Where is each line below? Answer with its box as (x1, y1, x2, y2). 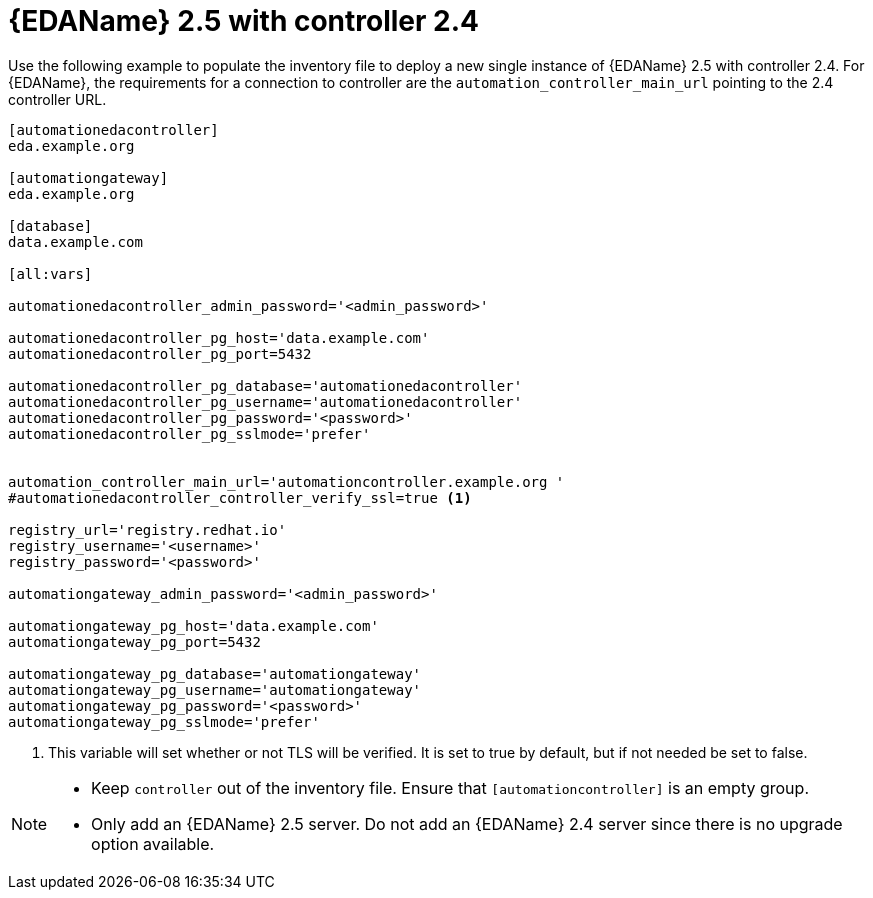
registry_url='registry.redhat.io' (8, 521, 287, 538)
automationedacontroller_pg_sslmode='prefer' (8, 425, 371, 442)
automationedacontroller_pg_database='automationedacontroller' (8, 377, 523, 394)
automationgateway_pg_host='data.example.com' (8, 617, 379, 634)
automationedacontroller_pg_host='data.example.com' (8, 329, 430, 346)
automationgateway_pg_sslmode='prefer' (8, 713, 320, 730)
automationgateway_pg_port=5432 (8, 633, 261, 650)
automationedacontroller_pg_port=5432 (8, 345, 312, 362)
